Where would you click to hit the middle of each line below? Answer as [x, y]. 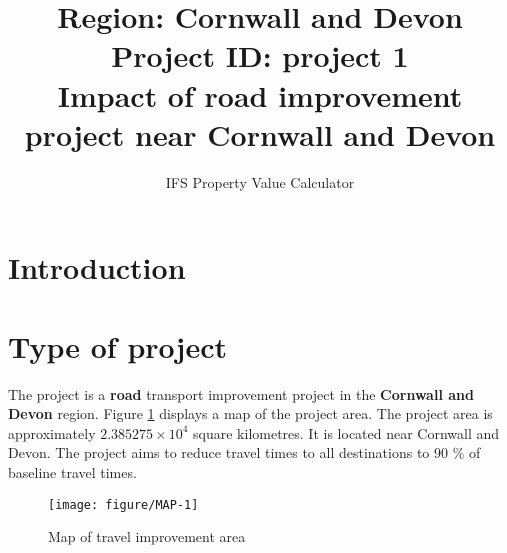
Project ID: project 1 [260, 55]
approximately [52, 432]
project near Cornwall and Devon [260, 133]
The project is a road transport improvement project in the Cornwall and [241, 393]
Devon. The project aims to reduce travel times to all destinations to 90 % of [244, 452]
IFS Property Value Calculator [260, 181]
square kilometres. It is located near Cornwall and [346, 432]
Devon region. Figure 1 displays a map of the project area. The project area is [250, 413]
